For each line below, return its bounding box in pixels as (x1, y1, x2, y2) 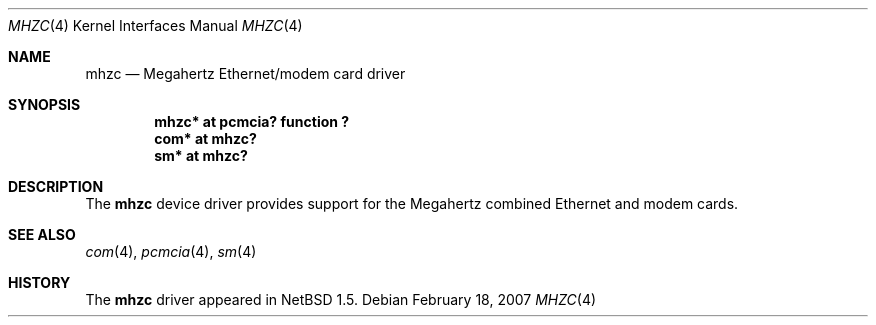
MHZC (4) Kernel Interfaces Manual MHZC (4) (8, 17, 303, 34)
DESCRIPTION (8, 178, 104, 195)
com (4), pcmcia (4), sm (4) (85, 243, 257, 260)
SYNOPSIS (8, 96, 81, 113)
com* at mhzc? (154, 130, 257, 147)
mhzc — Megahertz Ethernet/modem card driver (85, 65, 406, 82)
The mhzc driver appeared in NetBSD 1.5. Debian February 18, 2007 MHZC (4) (85, 291, 597, 308)
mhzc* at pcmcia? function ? (154, 113, 350, 130)
